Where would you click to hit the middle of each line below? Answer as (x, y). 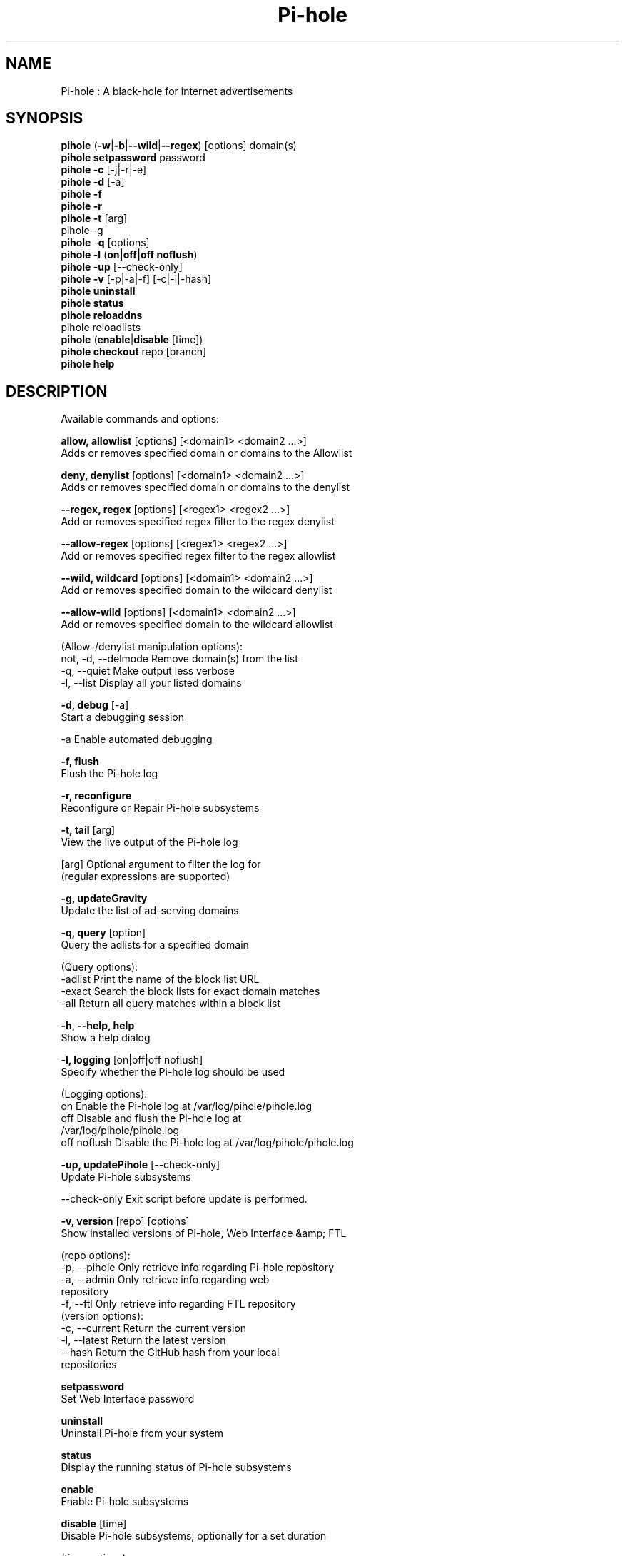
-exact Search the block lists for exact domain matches (190, 991)
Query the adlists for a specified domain (155, 945)
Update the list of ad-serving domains (150, 911)
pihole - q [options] (105, 243)
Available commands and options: (140, 419)
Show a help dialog (106, 1038)
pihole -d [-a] (93, 182)
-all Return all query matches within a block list (171, 1004)
